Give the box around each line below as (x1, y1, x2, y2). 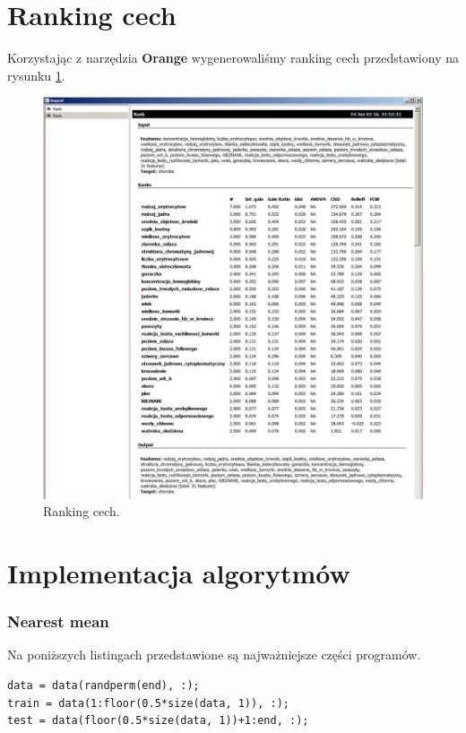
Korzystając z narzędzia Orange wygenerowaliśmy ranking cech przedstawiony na (7, 48, 459, 67)
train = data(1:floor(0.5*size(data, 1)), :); (7, 696, 289, 710)
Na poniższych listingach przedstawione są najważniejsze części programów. (7, 645, 421, 664)
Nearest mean (7, 610, 109, 633)
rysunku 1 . (7, 65, 65, 84)
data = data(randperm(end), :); (7, 678, 200, 692)
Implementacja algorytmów (7, 554, 350, 591)
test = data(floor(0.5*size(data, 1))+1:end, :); (7, 714, 309, 728)
